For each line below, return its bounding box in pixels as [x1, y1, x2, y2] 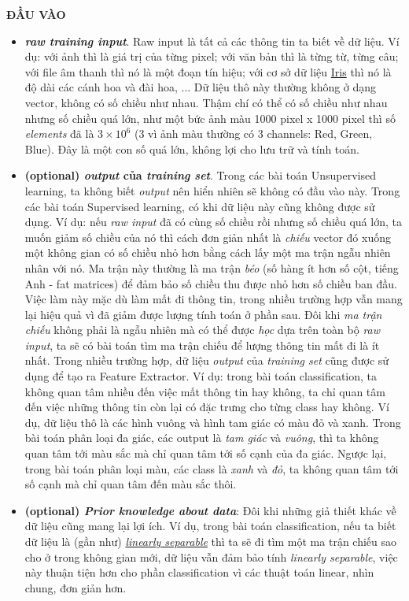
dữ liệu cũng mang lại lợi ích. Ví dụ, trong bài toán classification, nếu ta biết [24, 518, 396, 534]
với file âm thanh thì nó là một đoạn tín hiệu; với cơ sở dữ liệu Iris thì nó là [24, 63, 392, 80]
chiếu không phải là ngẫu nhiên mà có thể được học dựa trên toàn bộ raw [24, 321, 381, 338]
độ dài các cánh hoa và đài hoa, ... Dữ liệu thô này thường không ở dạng [24, 79, 377, 95]
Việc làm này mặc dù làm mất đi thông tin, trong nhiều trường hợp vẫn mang [24, 291, 403, 307]
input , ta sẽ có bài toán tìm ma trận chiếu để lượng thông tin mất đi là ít [24, 336, 380, 353]
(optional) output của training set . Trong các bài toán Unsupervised [24, 167, 377, 184]
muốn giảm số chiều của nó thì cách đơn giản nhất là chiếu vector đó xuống [24, 228, 391, 245]
